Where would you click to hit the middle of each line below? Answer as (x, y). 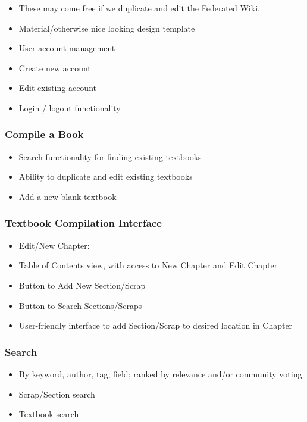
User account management (67, 48)
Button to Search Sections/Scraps (80, 305)
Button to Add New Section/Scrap (82, 285)
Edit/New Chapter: (54, 245)
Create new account (55, 68)
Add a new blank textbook (68, 196)
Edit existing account (57, 88)
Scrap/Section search (57, 394)
